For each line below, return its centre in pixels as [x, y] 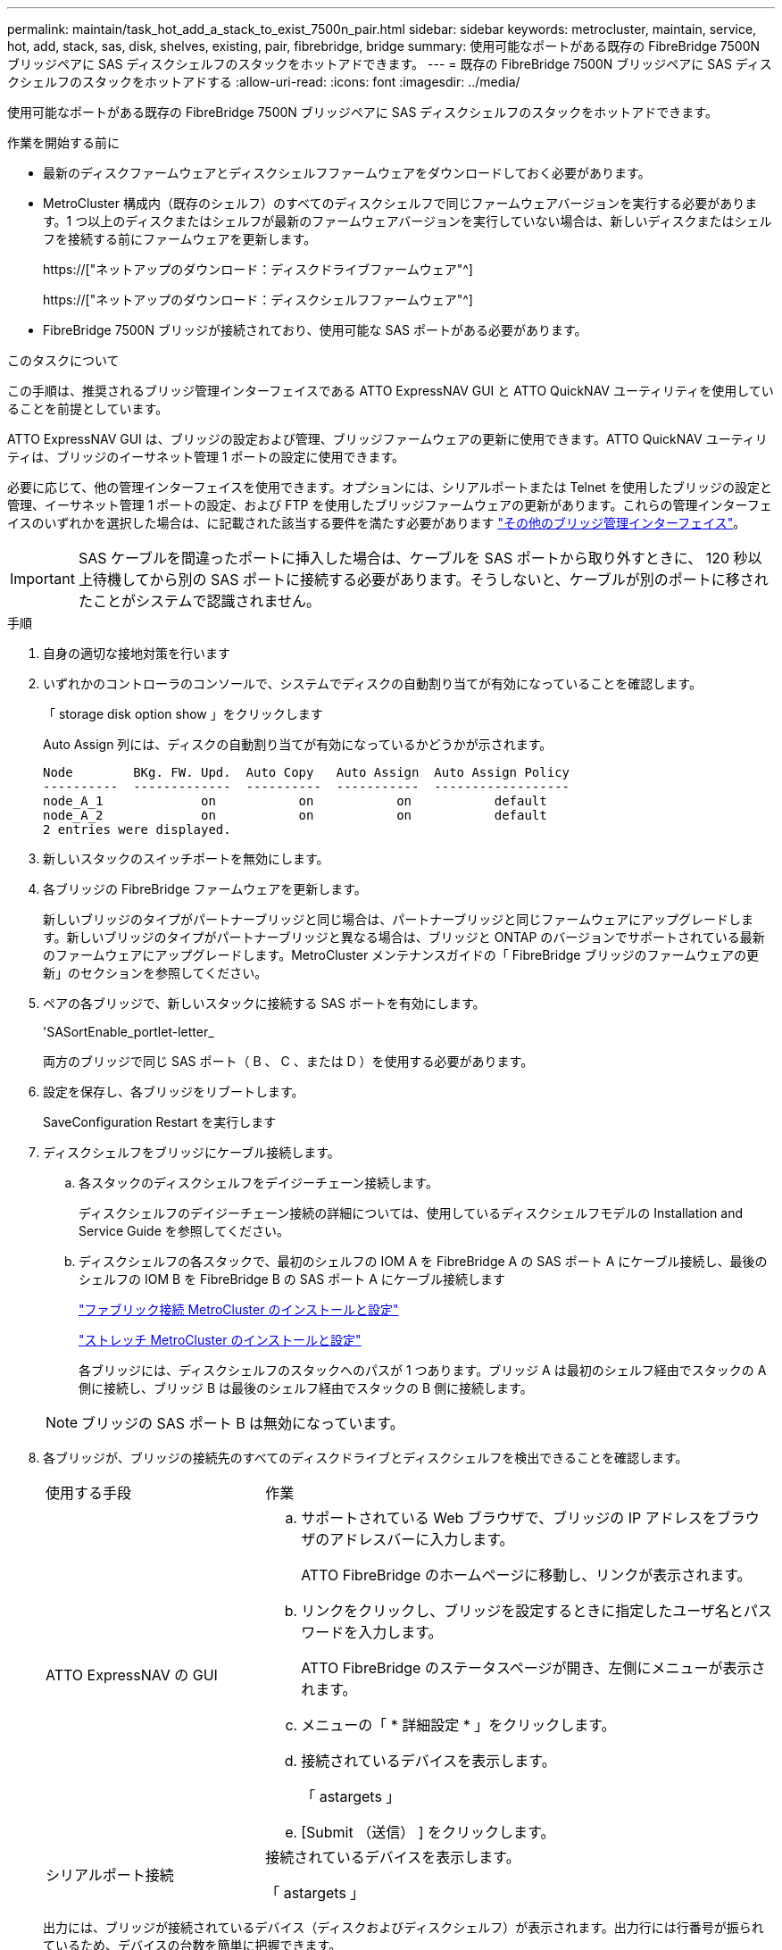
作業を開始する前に [63, 142]
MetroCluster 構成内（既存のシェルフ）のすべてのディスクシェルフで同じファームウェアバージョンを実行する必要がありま [400, 203]
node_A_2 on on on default [295, 815]
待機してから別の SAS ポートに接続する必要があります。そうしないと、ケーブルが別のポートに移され [430, 579]
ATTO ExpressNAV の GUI [132, 1675]
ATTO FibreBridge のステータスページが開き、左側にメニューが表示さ [533, 1668]
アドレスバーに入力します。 [422, 1539]
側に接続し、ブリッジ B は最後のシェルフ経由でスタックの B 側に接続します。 [306, 1388]
